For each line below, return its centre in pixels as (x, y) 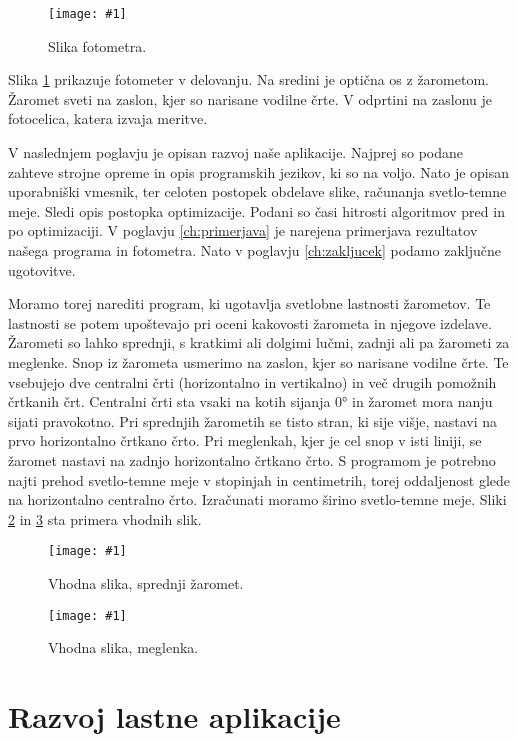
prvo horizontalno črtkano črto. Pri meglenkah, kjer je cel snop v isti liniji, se (245, 440)
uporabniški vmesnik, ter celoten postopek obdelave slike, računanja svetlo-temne (257, 191)
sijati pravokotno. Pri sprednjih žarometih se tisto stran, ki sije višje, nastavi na (253, 420)
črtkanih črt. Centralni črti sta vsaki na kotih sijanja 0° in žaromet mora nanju (250, 401)
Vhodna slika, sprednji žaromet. (146, 582)
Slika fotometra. (97, 45)
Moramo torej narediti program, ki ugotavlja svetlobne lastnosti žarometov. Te (249, 303)
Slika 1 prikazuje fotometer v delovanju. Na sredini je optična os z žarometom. (248, 79)
